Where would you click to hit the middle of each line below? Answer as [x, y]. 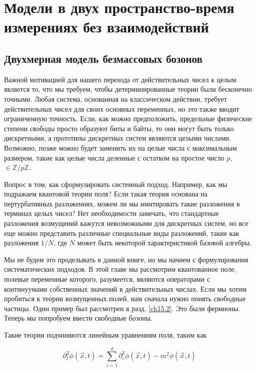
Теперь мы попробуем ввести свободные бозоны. [78, 318]
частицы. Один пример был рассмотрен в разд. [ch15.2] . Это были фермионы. [122, 308]
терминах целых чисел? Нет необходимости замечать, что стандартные [112, 213]
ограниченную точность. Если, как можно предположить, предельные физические [128, 118]
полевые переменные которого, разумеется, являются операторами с [107, 279]
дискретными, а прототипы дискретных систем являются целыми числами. [118, 138]
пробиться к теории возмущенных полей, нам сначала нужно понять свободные [125, 298]
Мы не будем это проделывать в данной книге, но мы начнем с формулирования [126, 259]
